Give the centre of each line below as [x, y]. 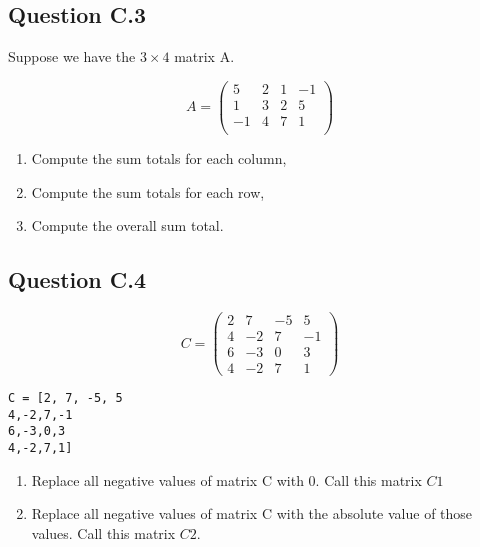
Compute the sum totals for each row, [148, 191]
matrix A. [204, 56]
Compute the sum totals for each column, [159, 157]
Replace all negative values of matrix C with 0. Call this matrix [226, 479]
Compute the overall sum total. [127, 225]
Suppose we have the [72, 56]
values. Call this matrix [103, 532]
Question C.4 [77, 279]
